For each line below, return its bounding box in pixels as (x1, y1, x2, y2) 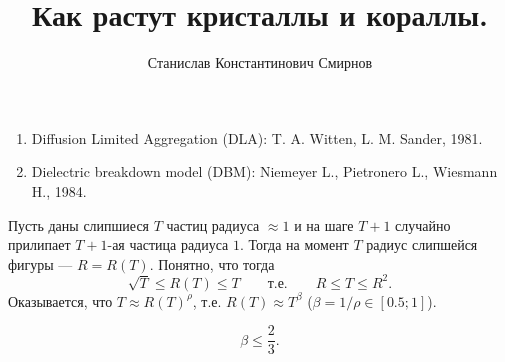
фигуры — (8, 253, 73, 274)
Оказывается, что (8, 290, 113, 311)
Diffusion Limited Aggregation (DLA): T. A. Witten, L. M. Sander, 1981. (31, 127, 483, 148)
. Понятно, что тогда (149, 253, 275, 274)
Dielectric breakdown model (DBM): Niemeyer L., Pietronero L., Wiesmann (31, 161, 498, 182)
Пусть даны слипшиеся (8, 214, 150, 235)
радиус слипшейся (366, 234, 478, 255)
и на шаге (294, 214, 354, 235)
